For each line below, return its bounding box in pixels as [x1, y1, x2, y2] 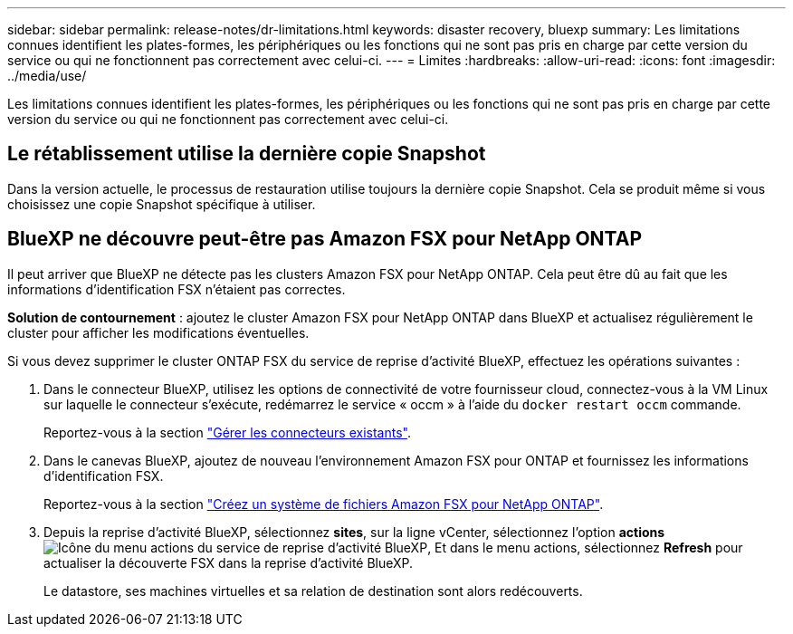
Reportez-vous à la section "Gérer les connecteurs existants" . [43, 424, 412, 440]
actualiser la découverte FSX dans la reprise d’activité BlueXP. [43, 554, 414, 571]
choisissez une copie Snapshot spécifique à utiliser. [7, 196, 316, 212]
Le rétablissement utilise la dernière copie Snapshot [7, 142, 486, 166]
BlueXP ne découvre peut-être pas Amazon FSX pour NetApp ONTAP [7, 227, 642, 251]
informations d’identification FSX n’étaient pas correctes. [7, 281, 346, 297]
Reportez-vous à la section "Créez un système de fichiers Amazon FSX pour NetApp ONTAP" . [43, 495, 604, 512]
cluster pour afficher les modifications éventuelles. [7, 324, 310, 341]
